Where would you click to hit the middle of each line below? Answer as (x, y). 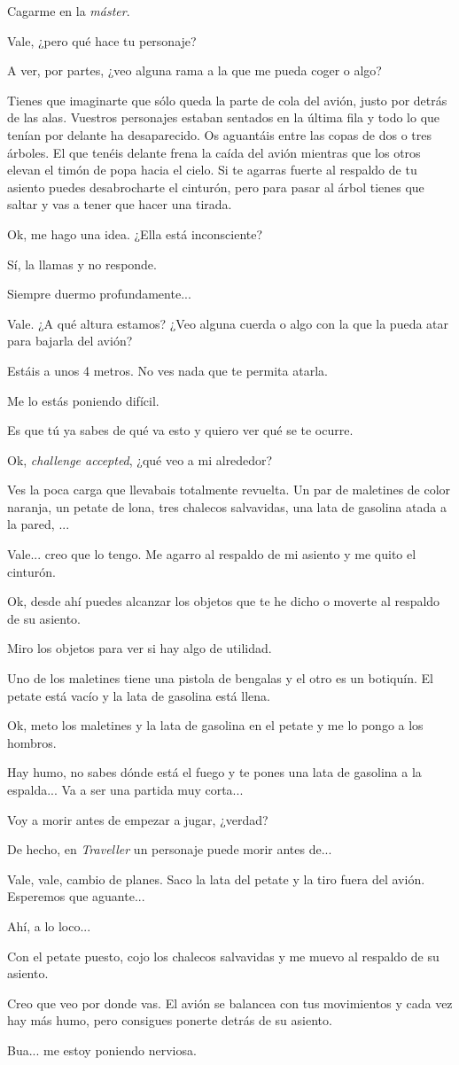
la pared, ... (39, 524)
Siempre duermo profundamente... (99, 294)
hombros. (32, 742)
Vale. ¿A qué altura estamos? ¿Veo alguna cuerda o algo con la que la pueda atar (228, 323)
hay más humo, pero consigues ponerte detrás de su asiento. (170, 1020)
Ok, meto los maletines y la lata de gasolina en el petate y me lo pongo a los (215, 725)
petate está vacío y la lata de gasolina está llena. (139, 695)
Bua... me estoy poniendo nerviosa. (102, 1049)
